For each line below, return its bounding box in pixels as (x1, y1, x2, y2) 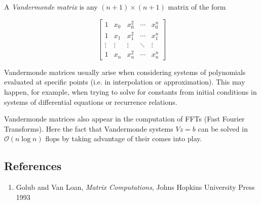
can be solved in (198, 123, 248, 134)
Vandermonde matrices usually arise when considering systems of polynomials (4, 66, 246, 77)
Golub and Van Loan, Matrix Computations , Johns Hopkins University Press (16, 182, 255, 192)
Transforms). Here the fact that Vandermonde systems (4, 123, 173, 134)
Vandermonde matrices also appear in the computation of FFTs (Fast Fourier (4, 113, 245, 124)
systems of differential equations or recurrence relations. (4, 96, 177, 107)
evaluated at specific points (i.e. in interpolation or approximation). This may (4, 76, 245, 87)
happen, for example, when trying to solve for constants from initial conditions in (4, 86, 257, 97)
